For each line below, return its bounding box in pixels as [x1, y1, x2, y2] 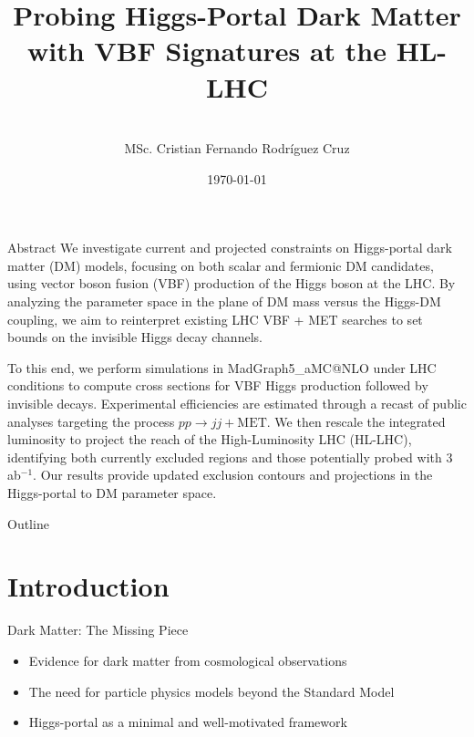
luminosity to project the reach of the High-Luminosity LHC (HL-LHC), [7, 430, 412, 449]
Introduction [7, 567, 170, 605]
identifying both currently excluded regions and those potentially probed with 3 [7, 447, 453, 466]
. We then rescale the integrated [266, 411, 446, 431]
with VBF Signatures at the [27, 32, 386, 69]
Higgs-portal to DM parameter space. [7, 483, 217, 502]
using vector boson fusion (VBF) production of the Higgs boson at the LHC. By [7, 274, 456, 293]
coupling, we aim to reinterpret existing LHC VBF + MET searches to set [7, 309, 423, 328]
